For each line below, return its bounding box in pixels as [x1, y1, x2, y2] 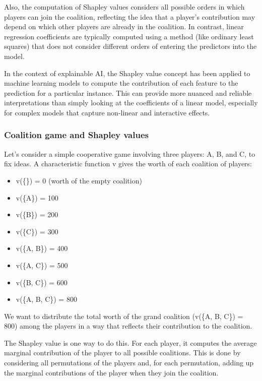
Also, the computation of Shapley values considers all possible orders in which [4, 2, 245, 12]
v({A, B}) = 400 [16, 243, 68, 253]
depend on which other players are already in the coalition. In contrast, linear [4, 21, 244, 32]
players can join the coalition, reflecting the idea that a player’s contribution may [4, 11, 255, 22]
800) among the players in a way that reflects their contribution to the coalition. [4, 321, 252, 331]
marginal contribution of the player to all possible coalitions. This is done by [4, 347, 241, 358]
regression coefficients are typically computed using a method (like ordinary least [4, 31, 254, 41]
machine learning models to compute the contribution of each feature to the [4, 78, 238, 88]
